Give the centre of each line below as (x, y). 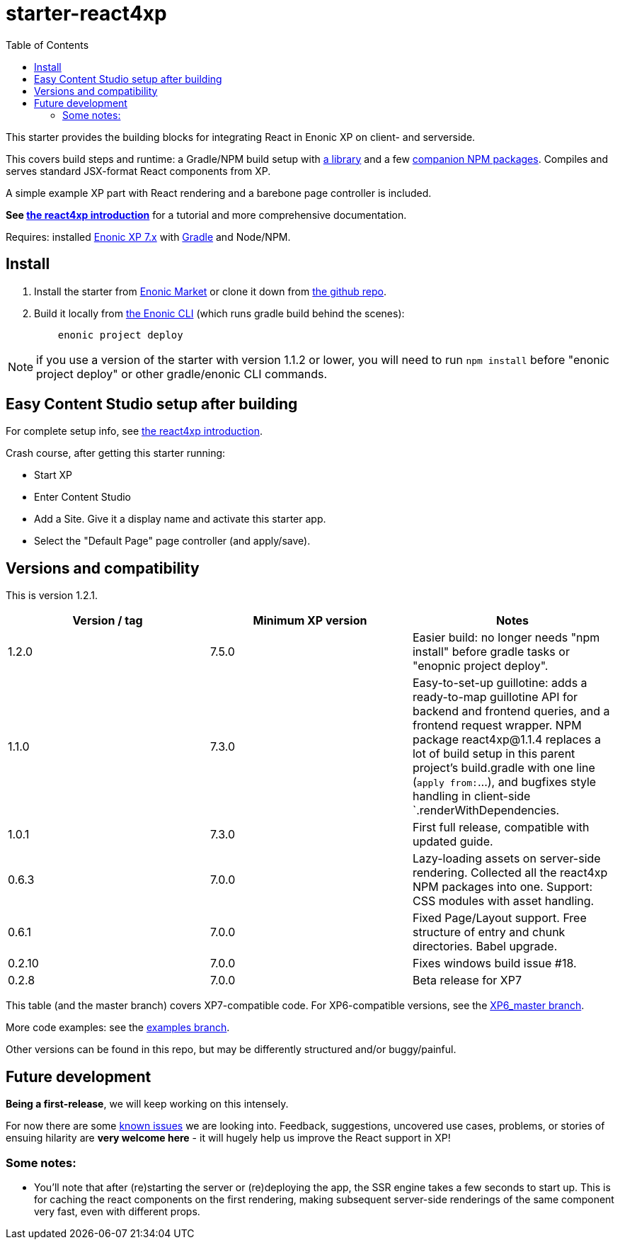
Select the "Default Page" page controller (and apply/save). (172, 541)
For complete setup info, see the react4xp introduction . (134, 431)
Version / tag (108, 621)
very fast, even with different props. (117, 1211)
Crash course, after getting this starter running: (116, 453)
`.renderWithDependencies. (486, 811)
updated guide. (453, 842)
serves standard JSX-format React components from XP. (138, 171)
